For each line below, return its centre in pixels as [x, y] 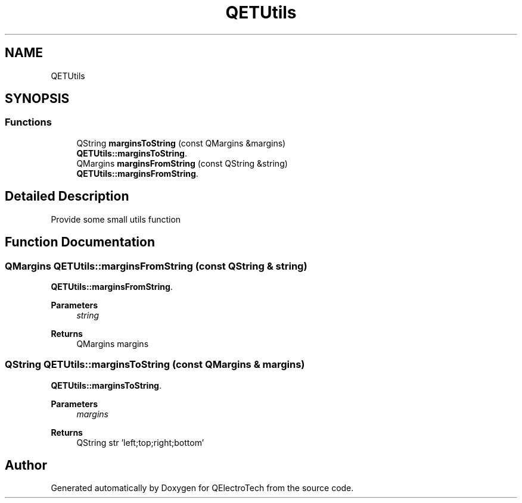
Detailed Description [67, 196]
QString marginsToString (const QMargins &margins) [181, 143]
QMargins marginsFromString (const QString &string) [182, 163]
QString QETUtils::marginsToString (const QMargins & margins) [155, 365]
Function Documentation [80, 242]
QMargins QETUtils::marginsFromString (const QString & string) [156, 266]
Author [26, 465]
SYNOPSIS [37, 99]
